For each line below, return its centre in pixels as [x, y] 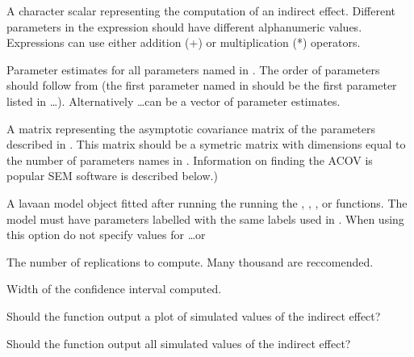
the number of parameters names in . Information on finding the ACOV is [190, 160]
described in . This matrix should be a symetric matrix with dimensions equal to [206, 144]
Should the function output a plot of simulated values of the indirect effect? [194, 315]
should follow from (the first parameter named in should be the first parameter [202, 85]
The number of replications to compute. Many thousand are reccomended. [190, 261]
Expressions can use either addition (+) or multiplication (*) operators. [184, 42]
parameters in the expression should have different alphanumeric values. [184, 26]
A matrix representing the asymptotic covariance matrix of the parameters [191, 128]
